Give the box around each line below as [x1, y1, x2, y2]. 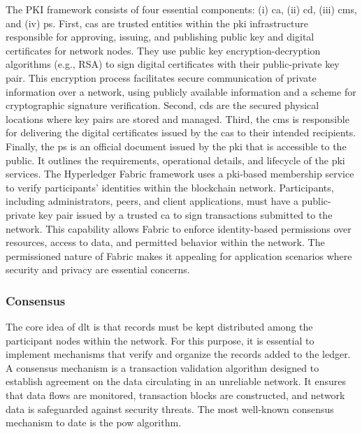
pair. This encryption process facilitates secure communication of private [6, 70, 317, 85]
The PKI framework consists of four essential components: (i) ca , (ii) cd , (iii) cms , [6, 2, 357, 16]
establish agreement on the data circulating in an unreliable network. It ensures [6, 374, 347, 389]
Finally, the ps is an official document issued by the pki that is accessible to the [6, 138, 347, 153]
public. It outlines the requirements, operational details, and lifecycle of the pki [6, 152, 345, 167]
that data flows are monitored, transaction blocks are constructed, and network [6, 388, 345, 403]
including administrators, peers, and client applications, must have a [6, 194, 298, 208]
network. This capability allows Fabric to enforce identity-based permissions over [6, 221, 352, 236]
